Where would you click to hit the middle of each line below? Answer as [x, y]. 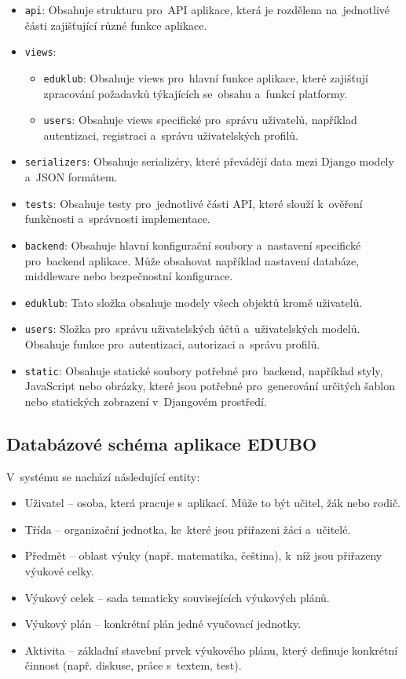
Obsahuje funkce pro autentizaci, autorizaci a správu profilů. [172, 344]
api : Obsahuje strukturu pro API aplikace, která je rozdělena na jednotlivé [207, 9]
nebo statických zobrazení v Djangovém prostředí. [146, 401]
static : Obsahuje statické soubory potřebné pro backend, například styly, [204, 370]
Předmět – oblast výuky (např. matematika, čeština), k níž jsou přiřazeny [203, 555]
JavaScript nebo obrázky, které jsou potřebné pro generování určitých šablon [210, 386]
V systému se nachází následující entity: [103, 476]
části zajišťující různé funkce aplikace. [116, 25]
